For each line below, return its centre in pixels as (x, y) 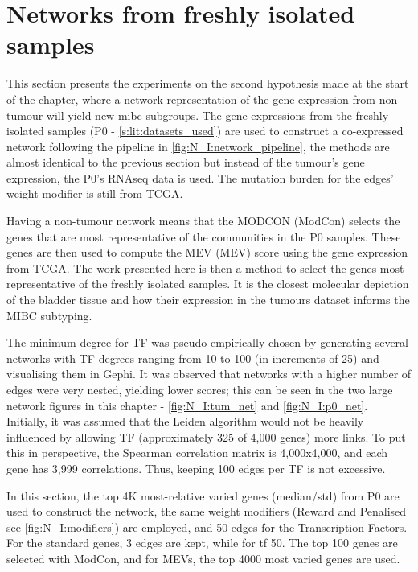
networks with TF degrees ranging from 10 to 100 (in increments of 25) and (193, 358)
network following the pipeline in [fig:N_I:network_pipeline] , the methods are (198, 146)
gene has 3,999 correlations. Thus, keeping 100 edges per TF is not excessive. (196, 468)
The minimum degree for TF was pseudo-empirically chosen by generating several (207, 342)
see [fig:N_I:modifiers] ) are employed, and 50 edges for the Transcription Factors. (207, 527)
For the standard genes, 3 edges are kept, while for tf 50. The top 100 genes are (202, 543)
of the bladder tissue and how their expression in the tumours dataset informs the (208, 300)
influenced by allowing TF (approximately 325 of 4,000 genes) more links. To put (206, 436)
